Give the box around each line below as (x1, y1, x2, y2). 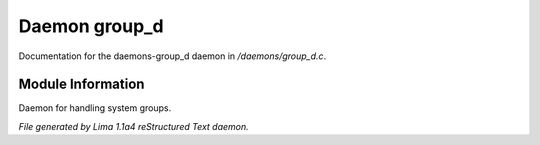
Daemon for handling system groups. (18, 102, 172, 114)
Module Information (18, 76, 145, 93)
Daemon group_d (18, 15, 164, 37)
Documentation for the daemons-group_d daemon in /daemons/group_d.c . (18, 50, 327, 62)
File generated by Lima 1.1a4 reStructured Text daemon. (18, 120, 249, 132)
